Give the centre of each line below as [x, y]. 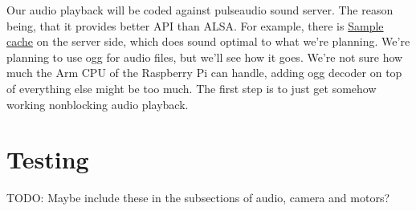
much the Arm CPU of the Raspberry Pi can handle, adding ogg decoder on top [204, 73]
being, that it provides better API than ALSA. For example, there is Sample [195, 25]
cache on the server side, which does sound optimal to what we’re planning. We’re [208, 41]
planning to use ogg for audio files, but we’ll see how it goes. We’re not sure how [205, 57]
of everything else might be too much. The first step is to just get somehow [192, 88]
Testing [48, 159]
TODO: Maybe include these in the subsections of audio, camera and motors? [198, 198]
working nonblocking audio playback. [98, 104]
